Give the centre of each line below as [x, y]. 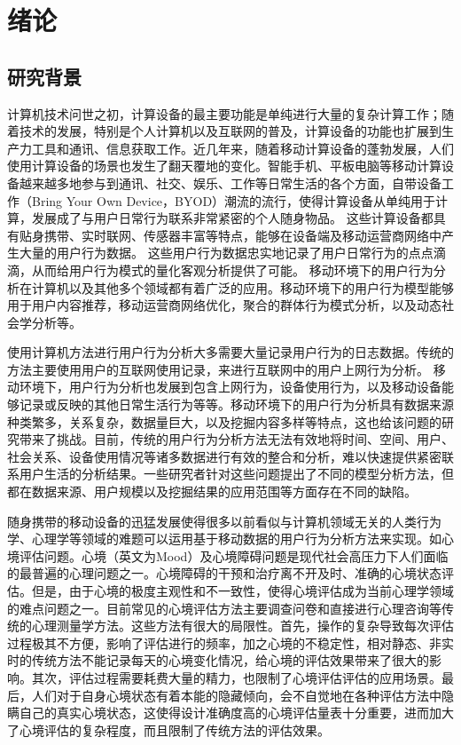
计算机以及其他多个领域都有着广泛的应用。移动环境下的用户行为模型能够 [242, 287]
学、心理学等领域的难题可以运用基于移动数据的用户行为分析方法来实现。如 [224, 539]
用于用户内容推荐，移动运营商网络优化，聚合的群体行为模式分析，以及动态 [224, 305]
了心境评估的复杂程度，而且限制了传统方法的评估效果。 [168, 729]
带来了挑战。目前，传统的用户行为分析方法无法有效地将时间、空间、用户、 [236, 439]
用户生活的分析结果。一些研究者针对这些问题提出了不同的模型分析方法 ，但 [236, 474]
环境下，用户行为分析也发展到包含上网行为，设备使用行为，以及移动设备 [230, 387]
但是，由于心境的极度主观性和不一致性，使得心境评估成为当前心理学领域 [242, 591]
